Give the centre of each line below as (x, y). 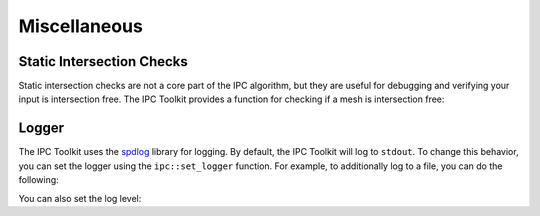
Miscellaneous (81, 26)
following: (38, 180)
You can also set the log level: (80, 198)
